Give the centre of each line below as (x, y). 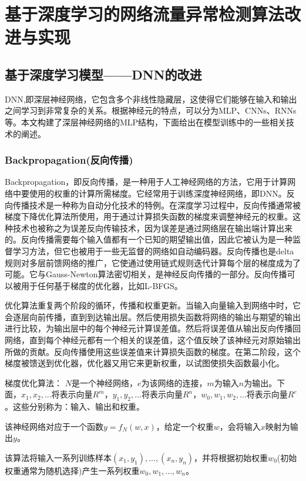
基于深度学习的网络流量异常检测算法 (145, 14)
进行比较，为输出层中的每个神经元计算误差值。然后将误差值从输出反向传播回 (153, 328)
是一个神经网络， (104, 382)
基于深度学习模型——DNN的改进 (103, 74)
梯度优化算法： (33, 382)
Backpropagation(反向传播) (69, 160)
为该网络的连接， (174, 382)
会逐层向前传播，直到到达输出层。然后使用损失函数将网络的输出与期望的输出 (153, 316)
